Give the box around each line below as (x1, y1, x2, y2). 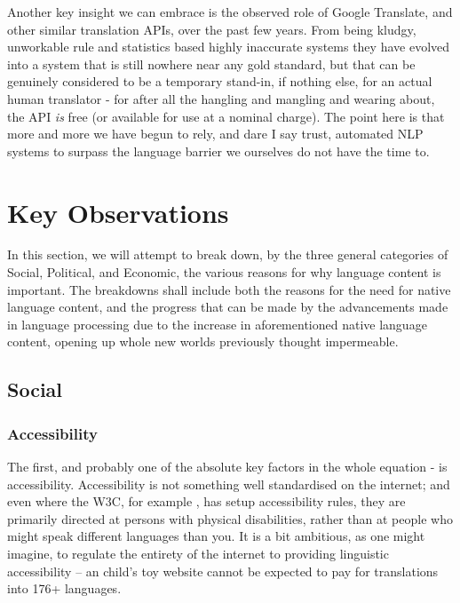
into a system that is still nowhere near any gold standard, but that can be (7, 54, 416, 73)
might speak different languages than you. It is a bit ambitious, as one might (7, 527, 425, 545)
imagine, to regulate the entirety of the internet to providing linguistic (7, 544, 389, 562)
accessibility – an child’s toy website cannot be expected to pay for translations (7, 561, 439, 580)
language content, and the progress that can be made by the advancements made (7, 298, 448, 316)
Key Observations (7, 194, 229, 230)
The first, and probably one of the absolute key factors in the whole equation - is (7, 457, 448, 476)
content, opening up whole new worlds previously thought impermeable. (7, 332, 399, 351)
